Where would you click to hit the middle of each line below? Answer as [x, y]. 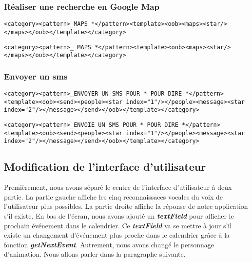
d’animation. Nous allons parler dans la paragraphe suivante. [95, 254]
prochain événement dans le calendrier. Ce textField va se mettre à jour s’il [118, 225]
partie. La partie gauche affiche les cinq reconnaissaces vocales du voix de [114, 196]
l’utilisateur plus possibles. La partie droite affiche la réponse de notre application [126, 206]
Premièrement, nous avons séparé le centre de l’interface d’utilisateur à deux [118, 187]
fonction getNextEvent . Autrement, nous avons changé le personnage [109, 244]
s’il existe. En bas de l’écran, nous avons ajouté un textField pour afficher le [119, 215]
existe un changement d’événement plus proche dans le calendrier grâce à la [117, 235]
